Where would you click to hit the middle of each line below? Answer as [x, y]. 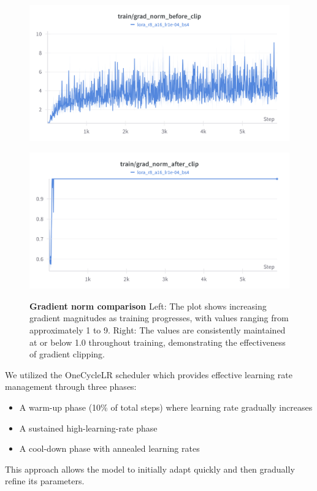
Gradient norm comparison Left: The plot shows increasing [148, 306]
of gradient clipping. [67, 354]
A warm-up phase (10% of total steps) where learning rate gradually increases [166, 407]
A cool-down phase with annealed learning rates [109, 448]
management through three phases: [71, 386]
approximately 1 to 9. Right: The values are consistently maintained [158, 330]
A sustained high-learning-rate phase [88, 428]
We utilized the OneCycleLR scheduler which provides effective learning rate [149, 374]
